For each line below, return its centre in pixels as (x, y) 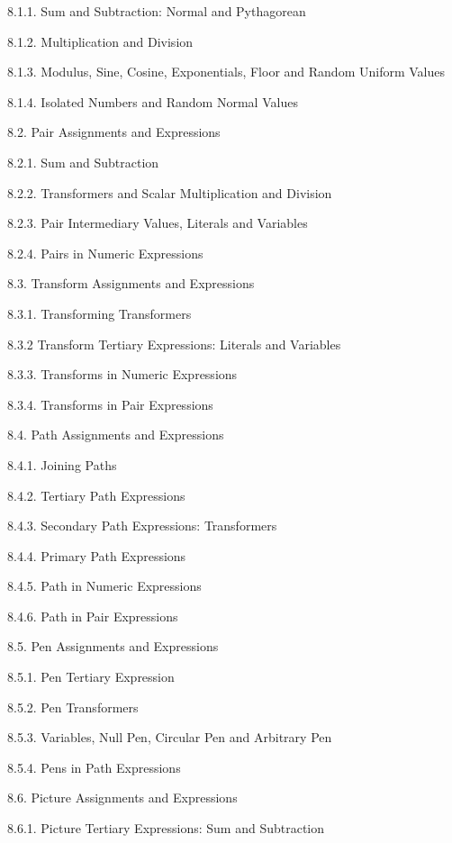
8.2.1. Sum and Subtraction (83, 162)
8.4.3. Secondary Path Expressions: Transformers (142, 526)
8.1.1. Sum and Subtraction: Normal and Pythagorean (157, 11)
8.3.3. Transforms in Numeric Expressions (122, 374)
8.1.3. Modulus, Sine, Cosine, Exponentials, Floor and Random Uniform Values (226, 72)
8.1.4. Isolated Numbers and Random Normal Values (153, 101)
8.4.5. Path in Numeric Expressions (104, 586)
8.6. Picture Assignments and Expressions (122, 798)
